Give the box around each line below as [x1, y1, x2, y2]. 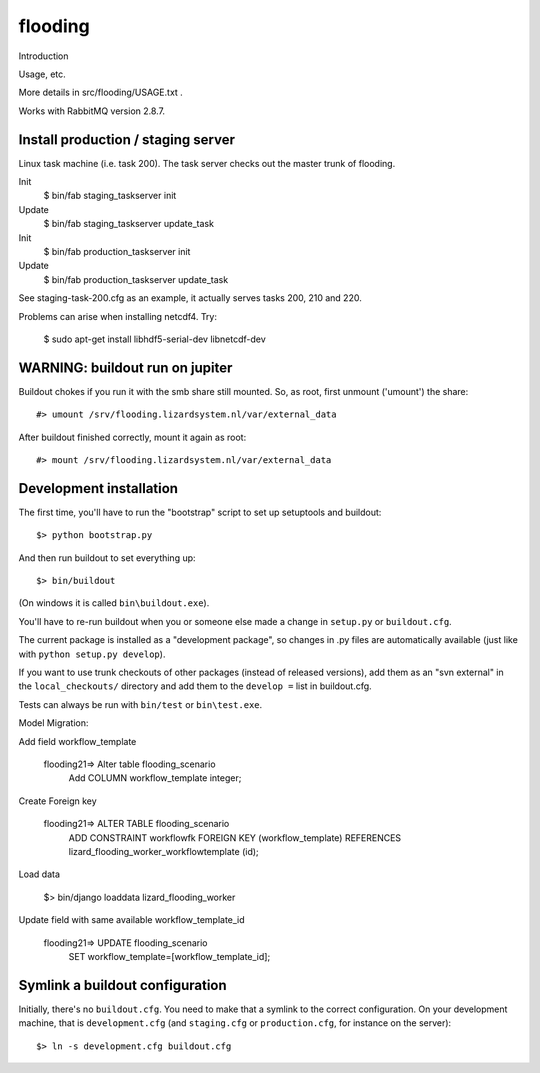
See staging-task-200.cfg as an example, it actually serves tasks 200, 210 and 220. [18, 292, 362, 304]
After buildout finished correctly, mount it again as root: [18, 431, 247, 443]
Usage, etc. [18, 68, 67, 80]
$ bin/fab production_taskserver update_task [43, 273, 229, 285]
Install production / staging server [18, 131, 235, 148]
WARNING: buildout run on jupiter [18, 359, 233, 376]
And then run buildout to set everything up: [18, 551, 196, 564]
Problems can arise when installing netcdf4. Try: [18, 310, 218, 322]
